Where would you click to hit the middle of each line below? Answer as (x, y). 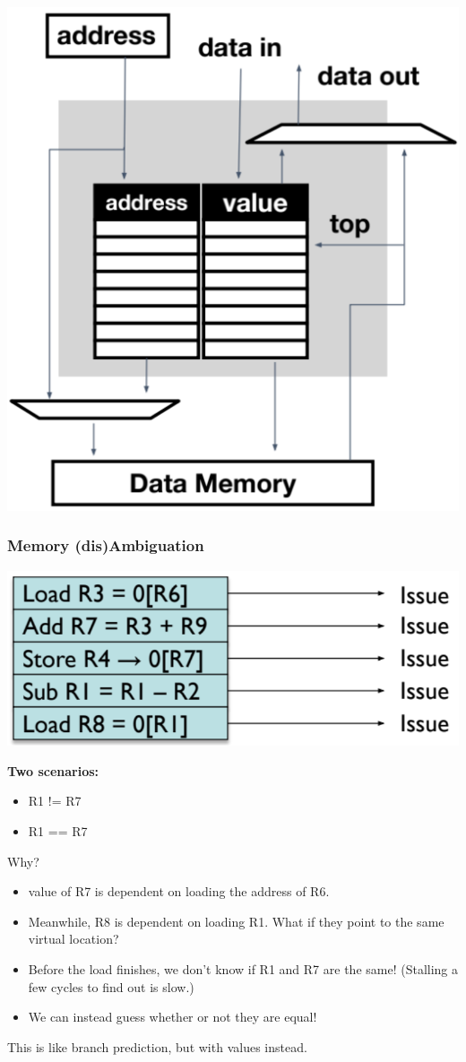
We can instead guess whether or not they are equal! (173, 1017)
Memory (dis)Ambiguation (106, 545)
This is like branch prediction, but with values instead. (157, 1046)
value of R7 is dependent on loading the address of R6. (179, 891)
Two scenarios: (53, 770)
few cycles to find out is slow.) (111, 986)
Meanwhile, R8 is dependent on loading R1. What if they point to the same (236, 921)
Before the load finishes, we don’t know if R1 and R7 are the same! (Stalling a (243, 968)
